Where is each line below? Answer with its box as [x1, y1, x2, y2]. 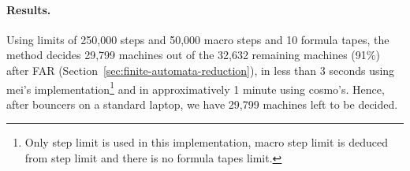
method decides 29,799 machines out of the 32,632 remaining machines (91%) [6, 46, 380, 63]
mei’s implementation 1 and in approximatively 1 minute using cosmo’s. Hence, [6, 78, 385, 97]
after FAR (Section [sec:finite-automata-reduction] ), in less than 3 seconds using [6, 61, 395, 78]
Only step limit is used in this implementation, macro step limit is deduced [24, 134, 388, 151]
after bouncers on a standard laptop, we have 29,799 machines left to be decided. [6, 95, 398, 112]
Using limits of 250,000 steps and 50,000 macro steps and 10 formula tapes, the [6, 31, 389, 47]
